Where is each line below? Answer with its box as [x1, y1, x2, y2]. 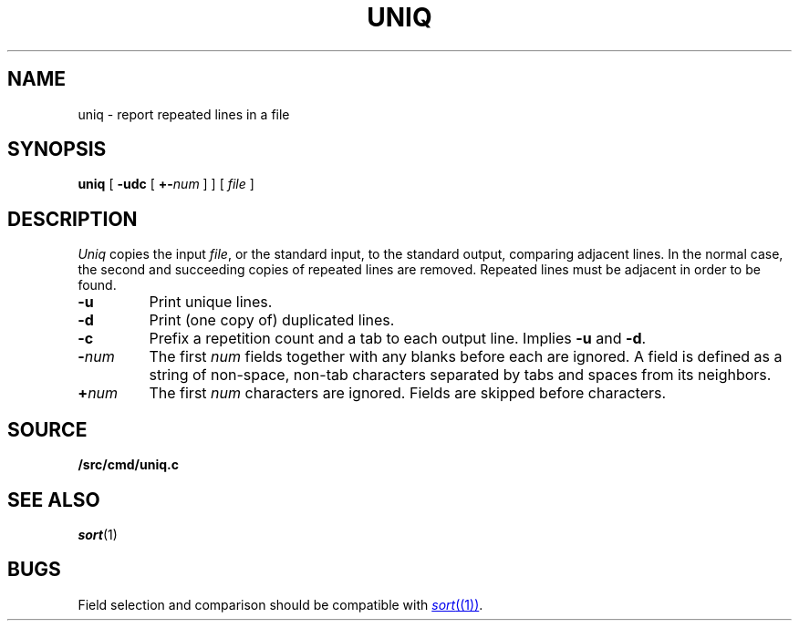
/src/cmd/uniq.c [78, 457, 179, 473]
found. [78, 277, 117, 293]
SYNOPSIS [7, 138, 107, 161]
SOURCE [7, 417, 88, 441]
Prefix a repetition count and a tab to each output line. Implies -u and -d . [149, 329, 647, 348]
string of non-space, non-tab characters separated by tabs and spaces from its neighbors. [149, 365, 772, 385]
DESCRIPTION [7, 207, 138, 231]
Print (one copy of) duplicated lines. [149, 311, 395, 330]
